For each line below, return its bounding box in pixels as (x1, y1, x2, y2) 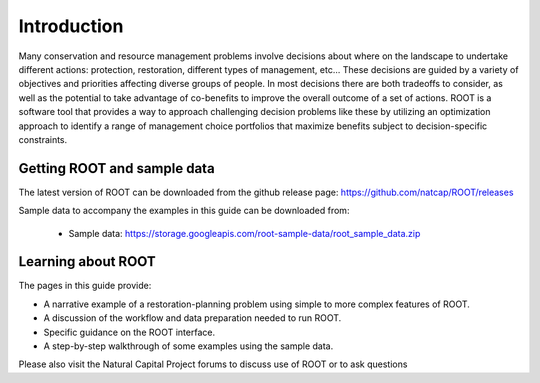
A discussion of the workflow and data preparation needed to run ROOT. (43, 312, 342, 324)
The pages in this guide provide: (18, 280, 152, 292)
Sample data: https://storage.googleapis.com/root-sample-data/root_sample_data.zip (68, 227, 421, 239)
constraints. (18, 133, 68, 145)
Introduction (18, 15, 124, 37)
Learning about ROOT (18, 253, 157, 270)
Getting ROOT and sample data (18, 160, 215, 177)
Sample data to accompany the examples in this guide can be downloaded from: (18, 205, 350, 217)
